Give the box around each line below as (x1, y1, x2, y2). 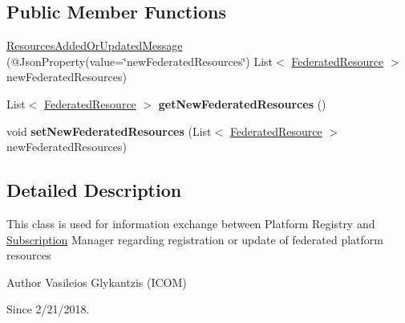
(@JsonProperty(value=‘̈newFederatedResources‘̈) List (6, 52, 273, 69)
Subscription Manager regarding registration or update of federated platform (6, 231, 383, 247)
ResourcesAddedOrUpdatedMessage (6, 37, 183, 54)
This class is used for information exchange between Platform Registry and (6, 215, 375, 231)
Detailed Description (6, 178, 182, 202)
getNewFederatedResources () (158, 95, 326, 112)
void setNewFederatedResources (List (6, 122, 212, 139)
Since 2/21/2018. (6, 301, 90, 317)
